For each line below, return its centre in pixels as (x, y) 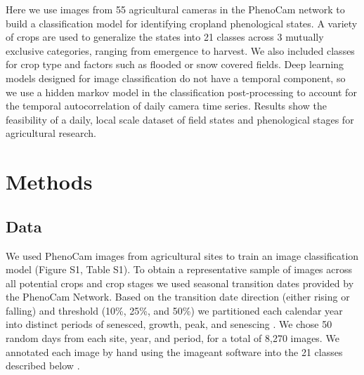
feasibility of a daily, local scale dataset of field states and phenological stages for (180, 119)
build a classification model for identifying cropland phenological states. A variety (182, 23)
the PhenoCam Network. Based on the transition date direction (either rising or (178, 297)
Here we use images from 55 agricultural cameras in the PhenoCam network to (175, 9)
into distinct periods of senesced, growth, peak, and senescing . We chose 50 (169, 324)
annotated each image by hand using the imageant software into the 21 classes (174, 351)
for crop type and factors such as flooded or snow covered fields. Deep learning (175, 64)
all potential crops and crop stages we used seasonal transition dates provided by (180, 283)
